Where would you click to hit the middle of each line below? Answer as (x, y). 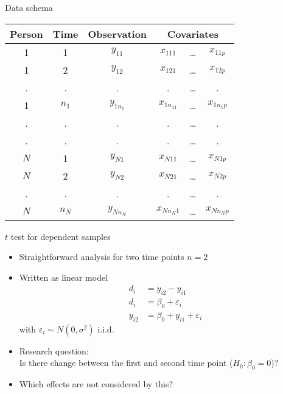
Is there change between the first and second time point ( (126, 363)
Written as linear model (64, 277)
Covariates (193, 33)
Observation (117, 33)
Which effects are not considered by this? (96, 384)
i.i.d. (106, 329)
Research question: (54, 350)
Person (26, 33)
